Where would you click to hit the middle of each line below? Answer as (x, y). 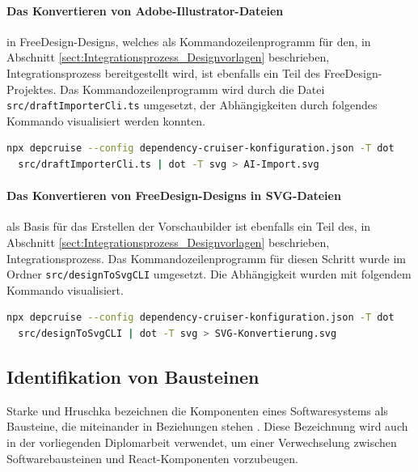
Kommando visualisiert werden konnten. (106, 120)
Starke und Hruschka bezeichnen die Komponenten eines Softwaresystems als (197, 410)
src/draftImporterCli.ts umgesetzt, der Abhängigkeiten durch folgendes (192, 105)
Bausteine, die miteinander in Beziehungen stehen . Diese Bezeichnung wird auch (207, 426)
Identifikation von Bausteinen (133, 377)
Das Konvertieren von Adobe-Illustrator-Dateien (145, 10)
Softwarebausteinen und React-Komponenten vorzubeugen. (152, 458)
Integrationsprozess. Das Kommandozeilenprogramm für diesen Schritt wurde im (206, 258)
